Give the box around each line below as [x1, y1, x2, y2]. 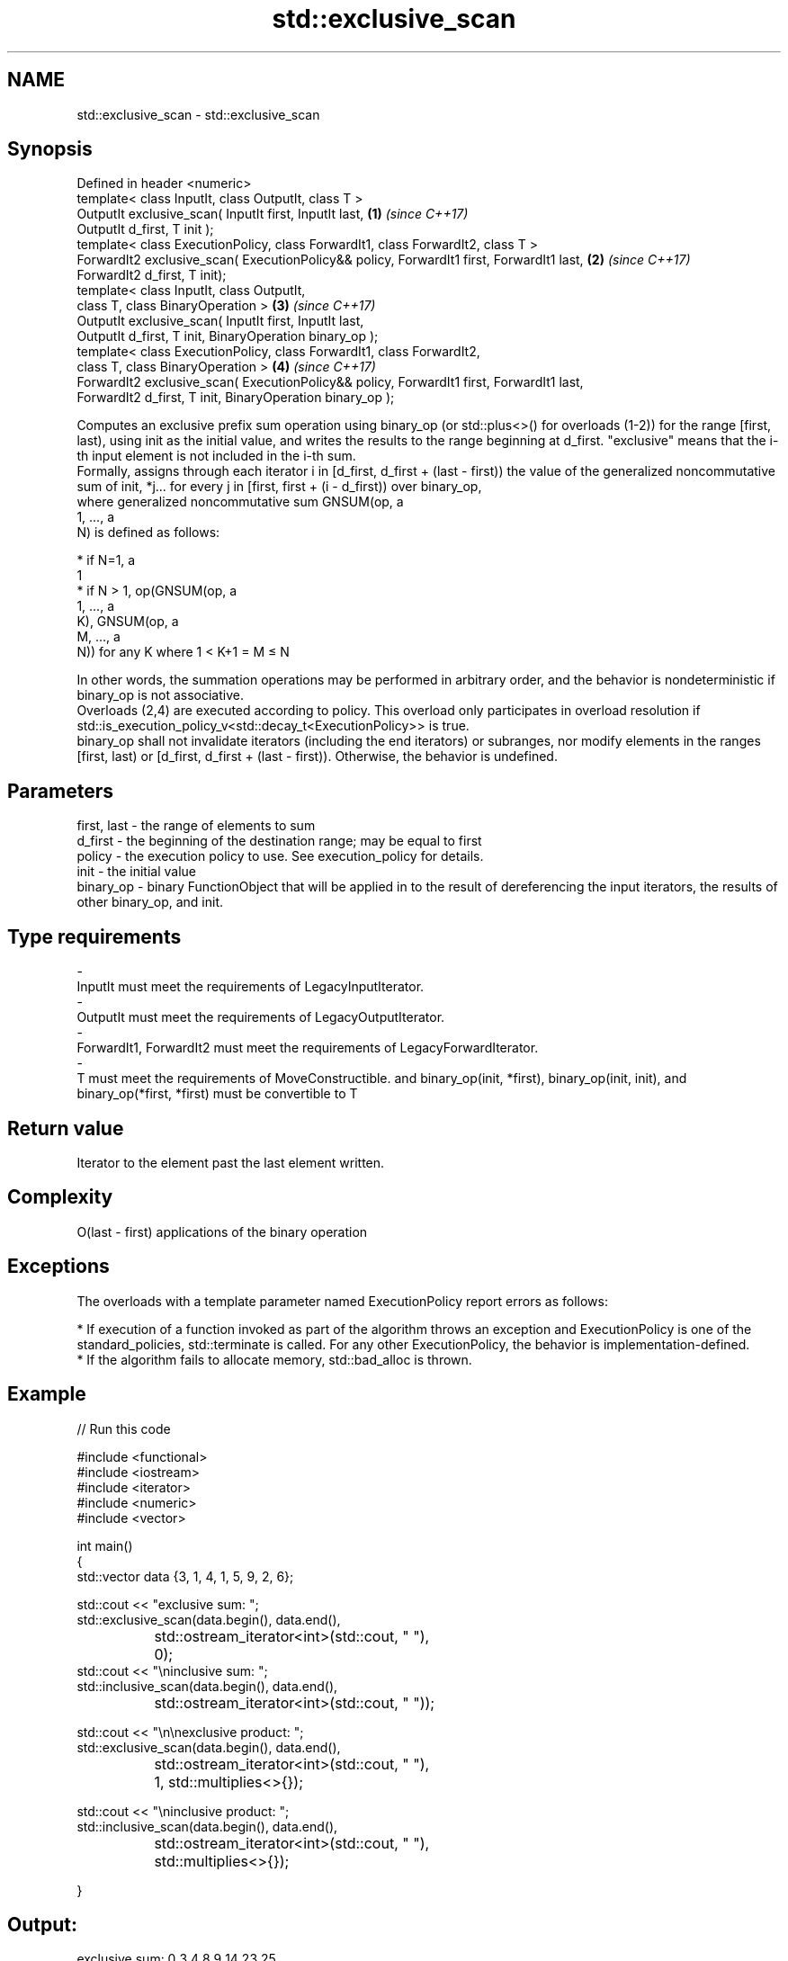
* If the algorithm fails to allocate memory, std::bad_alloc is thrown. [76, 1351, 472, 1367]
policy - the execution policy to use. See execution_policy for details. [76, 848, 484, 864]
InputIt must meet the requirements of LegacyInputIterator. [76, 979, 425, 995]
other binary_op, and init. [76, 894, 223, 910]
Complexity [7, 1186, 113, 1209]
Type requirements [7, 925, 182, 948]
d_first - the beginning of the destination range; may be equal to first [76, 833, 482, 849]
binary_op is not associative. [76, 687, 244, 703]
